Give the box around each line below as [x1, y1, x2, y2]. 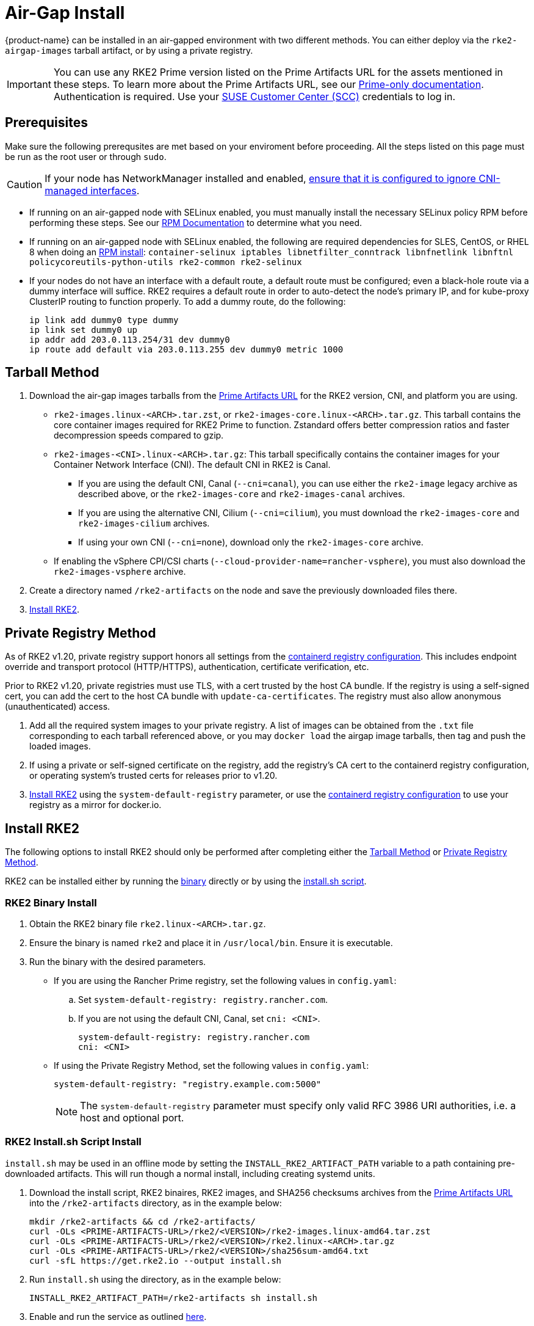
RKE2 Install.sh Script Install [5, 1135, 142, 1148]
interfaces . [90, 184, 140, 197]
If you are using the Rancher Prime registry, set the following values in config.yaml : [54, 975, 397, 986]
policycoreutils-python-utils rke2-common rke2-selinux [29, 257, 302, 267]
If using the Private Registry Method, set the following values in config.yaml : [54, 1060, 369, 1071]
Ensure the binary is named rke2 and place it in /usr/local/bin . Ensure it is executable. [29, 937, 393, 948]
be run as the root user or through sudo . [5, 151, 167, 162]
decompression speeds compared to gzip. [54, 430, 224, 441]
